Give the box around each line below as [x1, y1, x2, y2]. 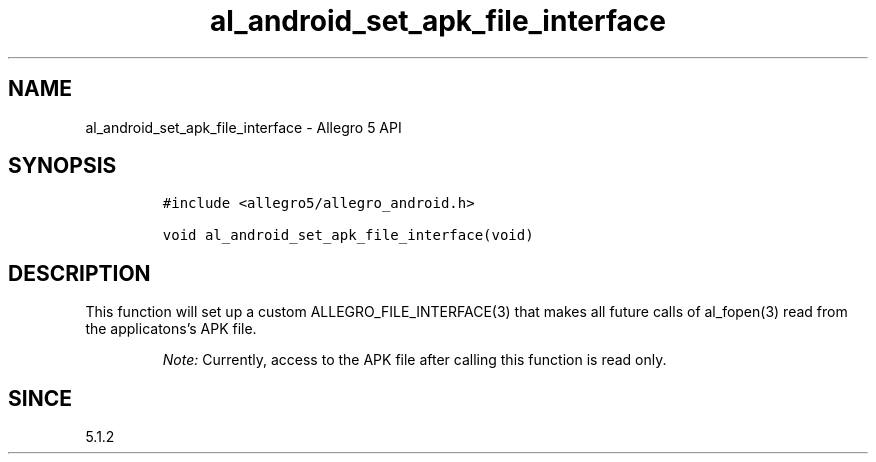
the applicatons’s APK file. [85, 320, 257, 338]
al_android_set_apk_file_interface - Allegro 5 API [85, 118, 402, 136]
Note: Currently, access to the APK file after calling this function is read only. [162, 351, 667, 369]
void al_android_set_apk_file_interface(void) [162, 227, 534, 244]
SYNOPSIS [8, 153, 117, 179]
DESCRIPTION [8, 260, 151, 286]
